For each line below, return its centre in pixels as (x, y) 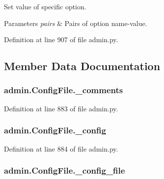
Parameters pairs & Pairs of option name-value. (76, 23)
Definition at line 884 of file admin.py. (61, 148)
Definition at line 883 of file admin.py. (61, 108)
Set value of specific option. (45, 6)
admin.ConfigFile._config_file (65, 170)
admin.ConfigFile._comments (64, 90)
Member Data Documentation (82, 66)
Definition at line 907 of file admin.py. (61, 39)
